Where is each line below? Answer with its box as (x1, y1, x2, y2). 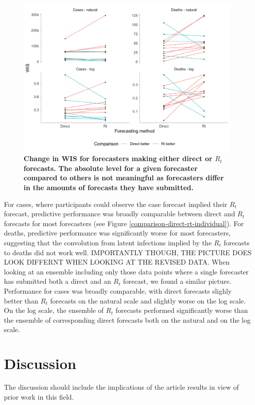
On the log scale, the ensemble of (4, 305, 104, 315)
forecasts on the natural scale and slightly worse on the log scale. (50, 295, 246, 305)
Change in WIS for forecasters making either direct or (24, 153, 213, 164)
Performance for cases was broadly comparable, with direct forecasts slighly (4, 285, 232, 296)
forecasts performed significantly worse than (115, 305, 248, 315)
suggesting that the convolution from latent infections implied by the (4, 237, 212, 247)
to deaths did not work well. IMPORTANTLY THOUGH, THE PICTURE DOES (4, 247, 252, 257)
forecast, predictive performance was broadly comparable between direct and (4, 208, 235, 219)
